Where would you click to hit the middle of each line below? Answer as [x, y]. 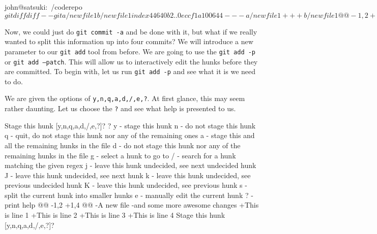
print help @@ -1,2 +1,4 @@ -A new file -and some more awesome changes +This [132, 205]
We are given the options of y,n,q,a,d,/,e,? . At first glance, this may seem [125, 98]
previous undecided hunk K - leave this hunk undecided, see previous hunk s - [126, 185]
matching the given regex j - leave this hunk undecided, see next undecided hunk [130, 165]
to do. [14, 81]
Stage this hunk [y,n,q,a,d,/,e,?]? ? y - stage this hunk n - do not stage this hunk [130, 125]
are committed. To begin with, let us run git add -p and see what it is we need [130, 71]
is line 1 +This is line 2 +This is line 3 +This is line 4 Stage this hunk [115, 215]
